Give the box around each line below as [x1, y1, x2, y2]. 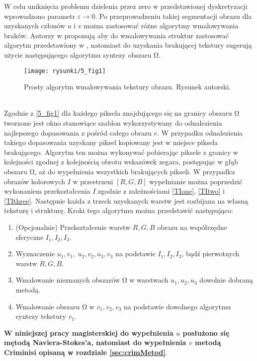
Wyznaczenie [15, 248, 55, 259]
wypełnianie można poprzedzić [149, 176, 243, 186]
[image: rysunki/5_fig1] [24, 67, 106, 74]
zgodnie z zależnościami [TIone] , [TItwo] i [98, 186, 225, 196]
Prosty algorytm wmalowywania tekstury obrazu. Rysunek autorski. [24, 81, 231, 92]
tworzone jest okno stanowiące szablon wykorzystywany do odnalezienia [4, 118, 222, 128]
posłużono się [182, 327, 230, 338]
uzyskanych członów [4, 20, 65, 31]
